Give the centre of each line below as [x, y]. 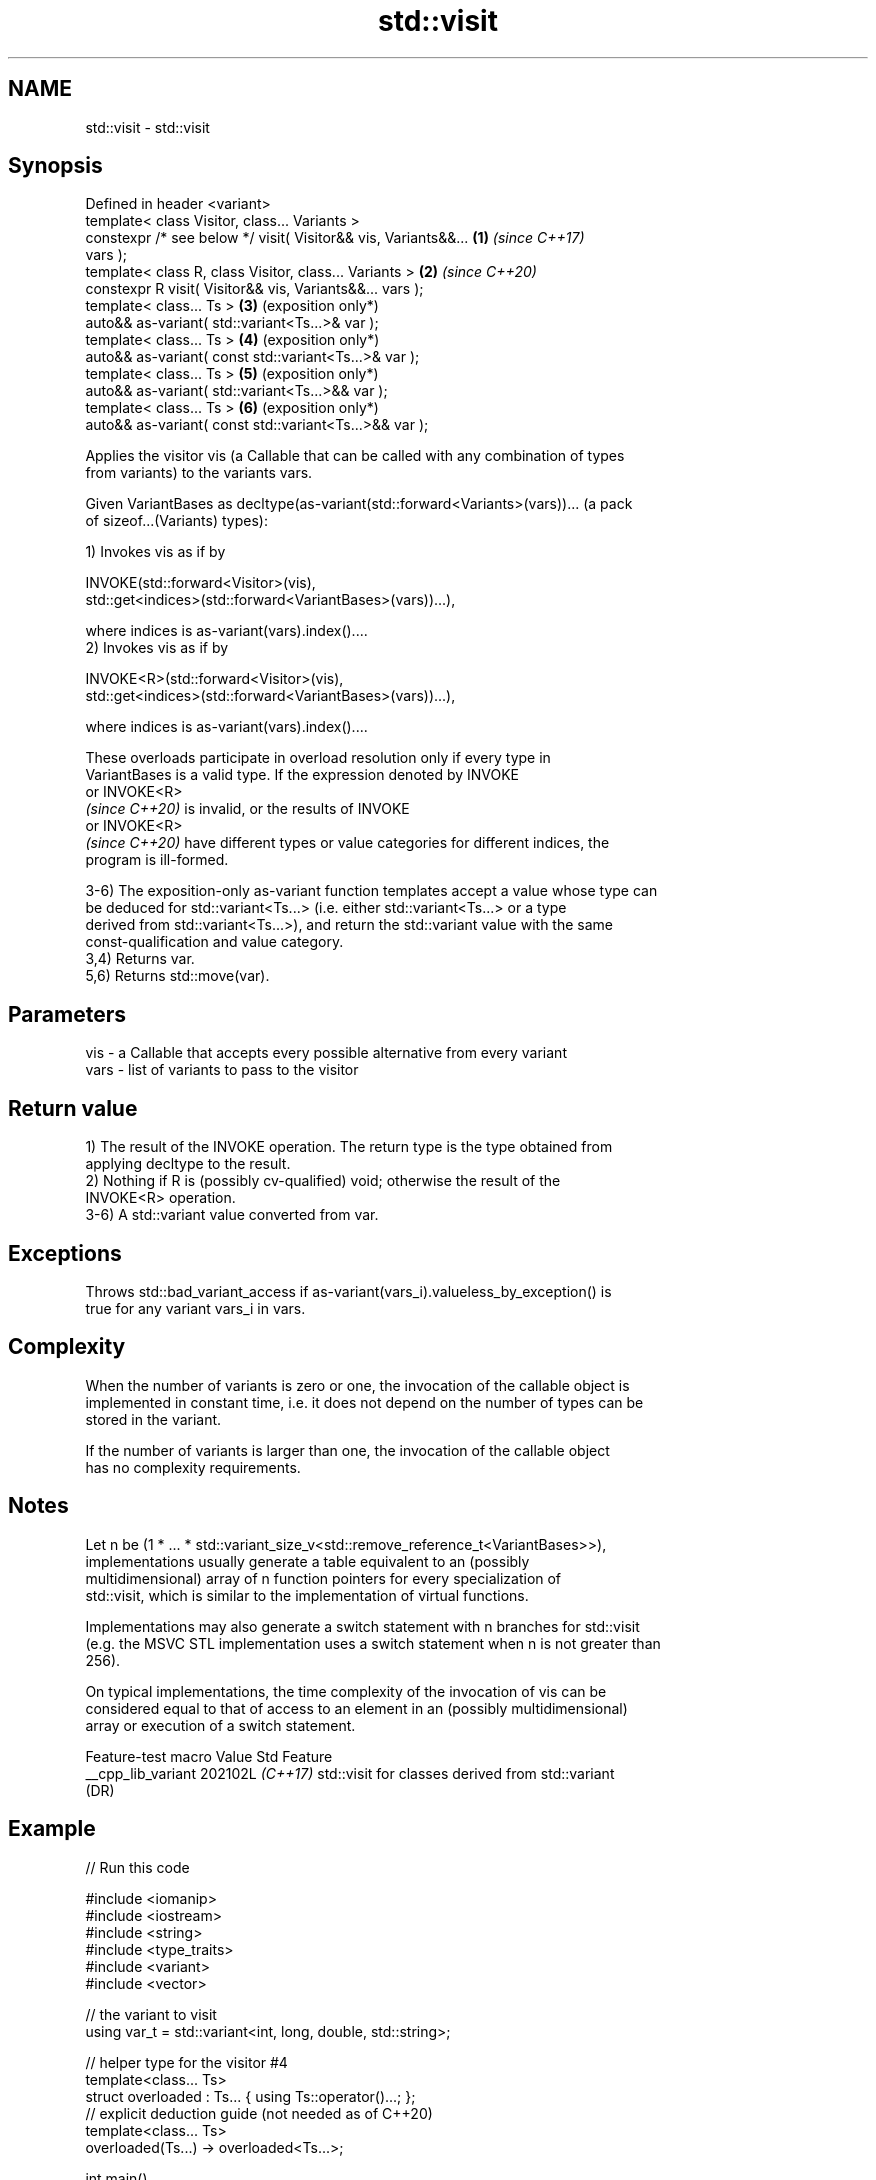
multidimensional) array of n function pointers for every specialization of [323, 1578]
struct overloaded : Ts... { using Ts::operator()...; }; [250, 2096]
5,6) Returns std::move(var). [177, 976]
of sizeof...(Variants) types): [176, 521]
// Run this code [137, 1867]
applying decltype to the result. [188, 1164]
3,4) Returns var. [140, 959]
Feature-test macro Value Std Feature [209, 1756]
